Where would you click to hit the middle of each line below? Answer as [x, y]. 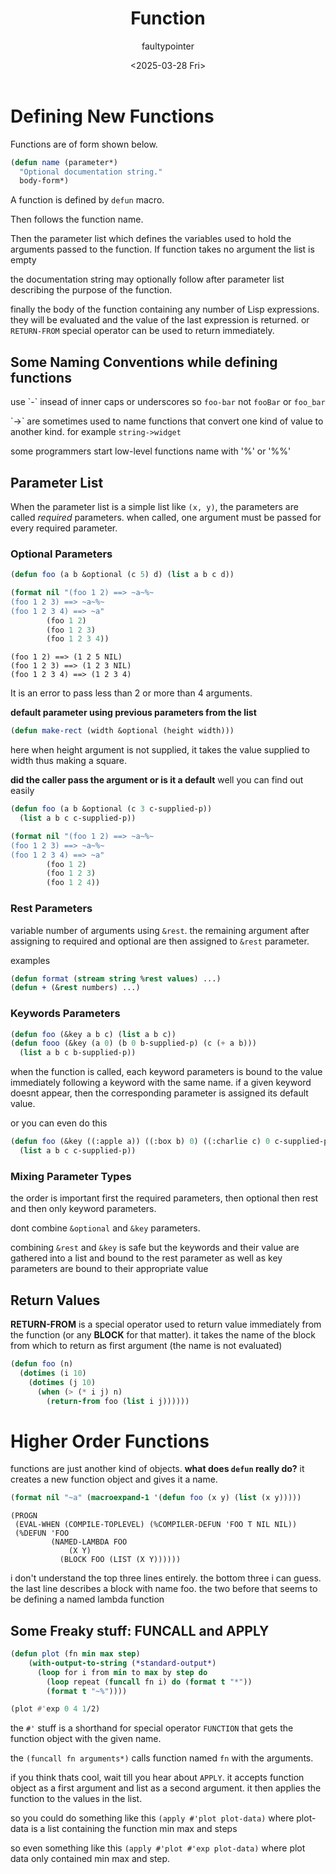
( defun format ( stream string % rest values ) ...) [116, 978]
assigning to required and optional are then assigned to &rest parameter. [160, 941]
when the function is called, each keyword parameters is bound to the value [166, 1072]
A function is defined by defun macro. [87, 200]
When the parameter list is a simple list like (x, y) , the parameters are [154, 506]
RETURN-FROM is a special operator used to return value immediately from [166, 1324]
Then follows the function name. [77, 219]
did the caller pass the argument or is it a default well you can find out [157, 780]
